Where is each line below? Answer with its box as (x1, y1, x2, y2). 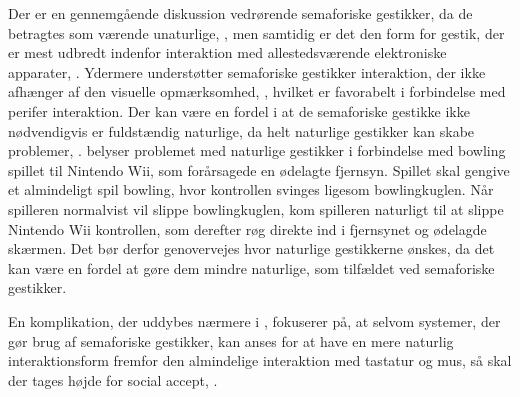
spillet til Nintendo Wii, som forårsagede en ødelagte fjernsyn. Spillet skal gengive (8, 159, 510, 180)
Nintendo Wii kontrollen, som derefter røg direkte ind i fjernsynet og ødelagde (8, 218, 487, 239)
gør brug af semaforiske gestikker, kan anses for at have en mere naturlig (8, 330, 454, 351)
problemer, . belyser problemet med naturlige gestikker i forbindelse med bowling (8, 140, 506, 161)
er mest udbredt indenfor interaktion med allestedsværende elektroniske (8, 42, 447, 63)
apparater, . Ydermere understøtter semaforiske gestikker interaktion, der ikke (8, 61, 486, 82)
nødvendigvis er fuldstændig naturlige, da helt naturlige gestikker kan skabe (8, 120, 475, 141)
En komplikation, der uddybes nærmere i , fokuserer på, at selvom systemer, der (8, 310, 501, 331)
